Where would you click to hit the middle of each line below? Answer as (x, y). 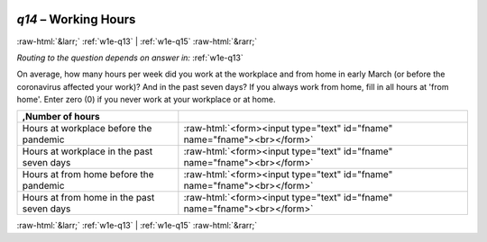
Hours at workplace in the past (87, 151)
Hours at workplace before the (87, 129)
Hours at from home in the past (88, 198)
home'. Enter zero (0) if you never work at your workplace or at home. (146, 100)
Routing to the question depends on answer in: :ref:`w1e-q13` (130, 58)
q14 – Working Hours (76, 19)
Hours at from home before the (88, 175)
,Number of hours (61, 117)
